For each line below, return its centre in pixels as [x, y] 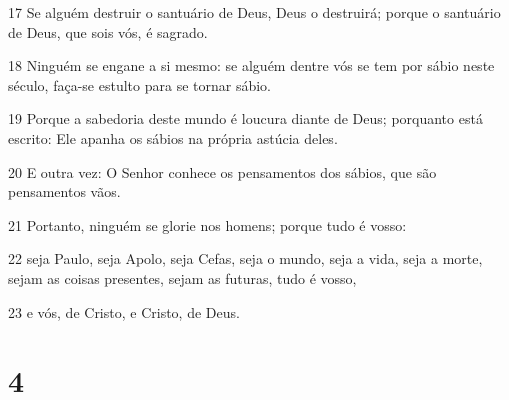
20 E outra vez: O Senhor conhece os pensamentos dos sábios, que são [222, 171]
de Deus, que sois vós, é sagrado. [108, 31]
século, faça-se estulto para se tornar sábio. [139, 84]
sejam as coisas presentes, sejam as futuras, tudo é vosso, [182, 277]
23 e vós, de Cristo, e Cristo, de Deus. [124, 311]
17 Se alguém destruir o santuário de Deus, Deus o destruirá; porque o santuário [254, 12]
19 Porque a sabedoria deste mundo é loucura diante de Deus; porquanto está [245, 118]
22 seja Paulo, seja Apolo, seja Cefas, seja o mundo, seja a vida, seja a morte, [245, 258]
